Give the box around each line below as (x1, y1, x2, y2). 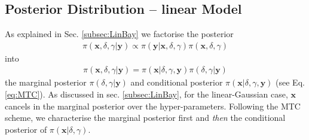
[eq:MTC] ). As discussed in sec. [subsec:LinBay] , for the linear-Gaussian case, (5, 88, 288, 101)
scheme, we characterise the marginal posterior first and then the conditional (5, 111, 286, 124)
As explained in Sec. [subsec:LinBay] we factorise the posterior (5, 28, 234, 40)
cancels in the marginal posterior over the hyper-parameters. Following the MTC (5, 99, 301, 112)
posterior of (5, 123, 47, 135)
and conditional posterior (130, 76, 223, 89)
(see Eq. (276, 76, 305, 89)
